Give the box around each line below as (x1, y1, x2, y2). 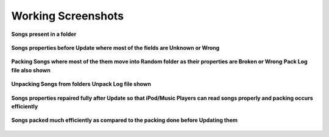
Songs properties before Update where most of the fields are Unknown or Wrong (11, 44, 220, 51)
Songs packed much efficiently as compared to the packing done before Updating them (11, 116, 238, 124)
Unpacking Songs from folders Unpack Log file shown (11, 80, 152, 88)
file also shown (11, 66, 51, 74)
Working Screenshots (11, 9, 124, 23)
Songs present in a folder (11, 30, 77, 38)
